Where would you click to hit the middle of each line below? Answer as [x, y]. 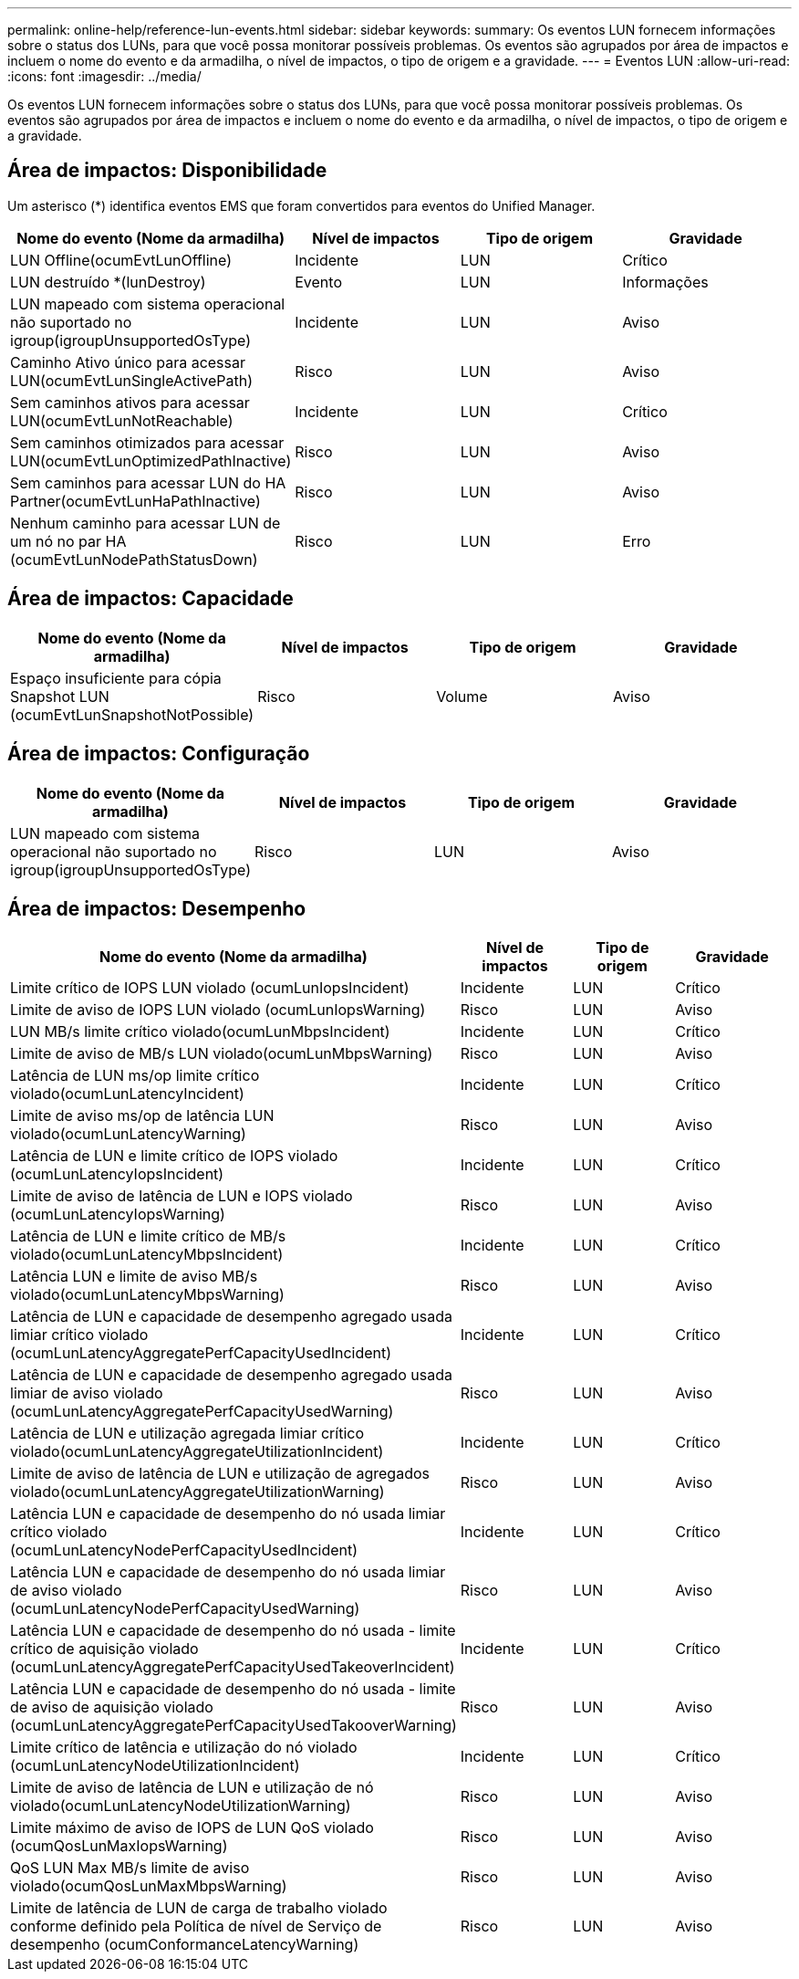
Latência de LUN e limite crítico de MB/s [148, 1236]
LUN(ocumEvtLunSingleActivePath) [132, 380]
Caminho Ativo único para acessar [128, 362]
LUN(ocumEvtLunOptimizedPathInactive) [151, 461]
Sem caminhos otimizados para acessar [147, 442]
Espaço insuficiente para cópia [116, 678]
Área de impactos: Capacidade [150, 599]
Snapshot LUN [60, 696]
